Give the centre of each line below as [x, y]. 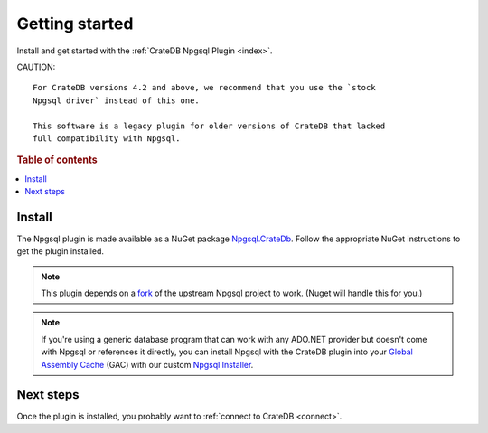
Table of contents [57, 160]
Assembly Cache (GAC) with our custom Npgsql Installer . [147, 364]
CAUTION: [36, 67]
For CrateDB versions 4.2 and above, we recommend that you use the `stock [204, 88]
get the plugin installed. [60, 251]
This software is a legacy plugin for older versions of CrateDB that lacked [209, 126]
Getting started [75, 24]
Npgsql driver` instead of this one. [117, 100]
